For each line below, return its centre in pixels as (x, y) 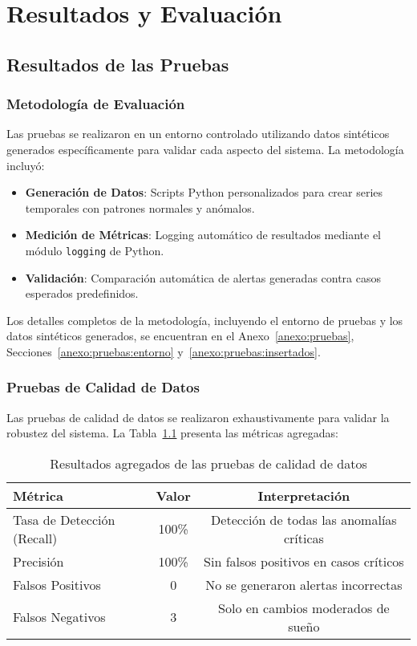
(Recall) (35, 538)
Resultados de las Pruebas (118, 64)
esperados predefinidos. (82, 293)
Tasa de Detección (64, 519)
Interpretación (304, 495)
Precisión (38, 561)
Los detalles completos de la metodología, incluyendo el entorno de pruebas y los (205, 320)
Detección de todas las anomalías (304, 519)
